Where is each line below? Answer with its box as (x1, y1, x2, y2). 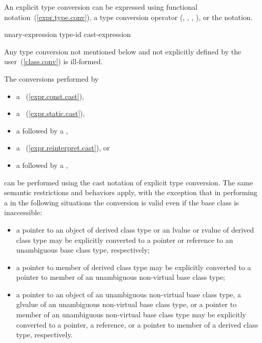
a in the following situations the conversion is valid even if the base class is (4, 197, 239, 207)
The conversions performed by (4, 73, 99, 84)
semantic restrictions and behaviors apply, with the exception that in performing (4, 187, 258, 198)
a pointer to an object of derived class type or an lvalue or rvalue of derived (16, 224, 254, 235)
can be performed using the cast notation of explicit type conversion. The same (4, 177, 253, 187)
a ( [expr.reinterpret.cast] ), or (16, 142, 110, 153)
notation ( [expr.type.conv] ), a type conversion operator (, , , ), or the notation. (4, 11, 253, 22)
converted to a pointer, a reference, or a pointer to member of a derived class (16, 319, 258, 330)
